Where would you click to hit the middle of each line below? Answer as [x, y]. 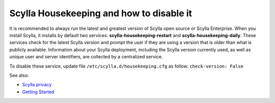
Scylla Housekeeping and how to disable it [101, 13]
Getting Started [38, 92]
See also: [19, 75]
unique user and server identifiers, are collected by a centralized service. [86, 57]
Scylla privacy [37, 85]
